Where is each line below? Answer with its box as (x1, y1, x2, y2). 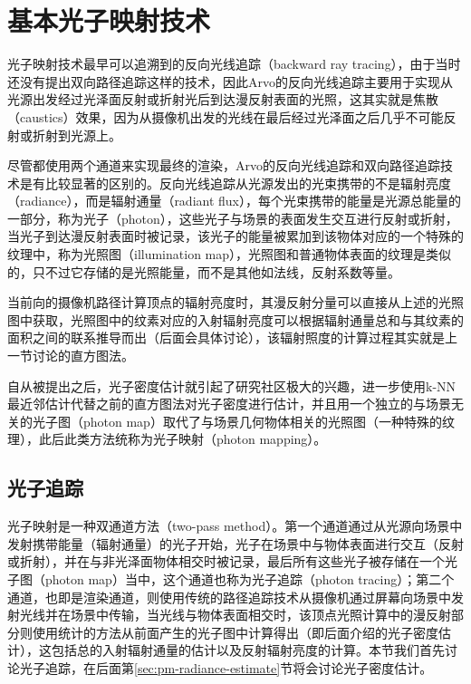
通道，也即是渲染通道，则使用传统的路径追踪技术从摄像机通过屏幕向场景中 (7, 587, 451, 606)
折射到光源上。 (32, 125, 121, 144)
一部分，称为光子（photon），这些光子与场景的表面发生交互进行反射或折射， (7, 208, 458, 227)
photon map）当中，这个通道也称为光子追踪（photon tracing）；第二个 (44, 569, 455, 588)
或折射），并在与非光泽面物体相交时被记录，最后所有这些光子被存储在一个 (7, 552, 445, 571)
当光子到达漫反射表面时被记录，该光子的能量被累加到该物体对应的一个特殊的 (7, 226, 464, 246)
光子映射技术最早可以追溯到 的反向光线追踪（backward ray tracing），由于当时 (7, 54, 461, 73)
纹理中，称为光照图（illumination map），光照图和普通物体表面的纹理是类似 (7, 245, 452, 264)
